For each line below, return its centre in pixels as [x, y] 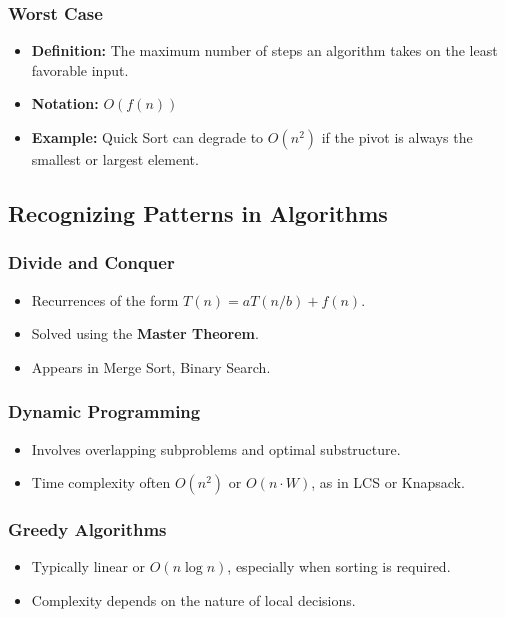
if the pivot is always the [397, 137]
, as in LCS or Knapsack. [388, 482]
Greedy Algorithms [87, 529]
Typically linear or [88, 566]
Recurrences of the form [105, 299]
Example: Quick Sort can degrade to [147, 137]
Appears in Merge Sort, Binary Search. [151, 366]
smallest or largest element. [115, 159]
